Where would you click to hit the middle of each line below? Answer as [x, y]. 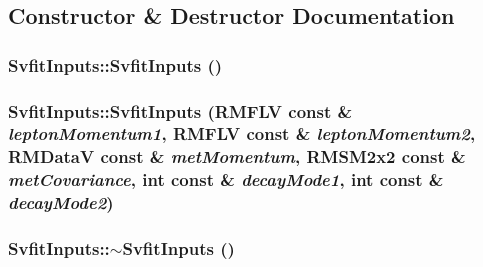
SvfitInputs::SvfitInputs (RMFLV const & [180, 110]
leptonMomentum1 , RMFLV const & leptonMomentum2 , [242, 133]
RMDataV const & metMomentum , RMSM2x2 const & [237, 156]
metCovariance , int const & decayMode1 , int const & [226, 179]
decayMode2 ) [61, 202]
